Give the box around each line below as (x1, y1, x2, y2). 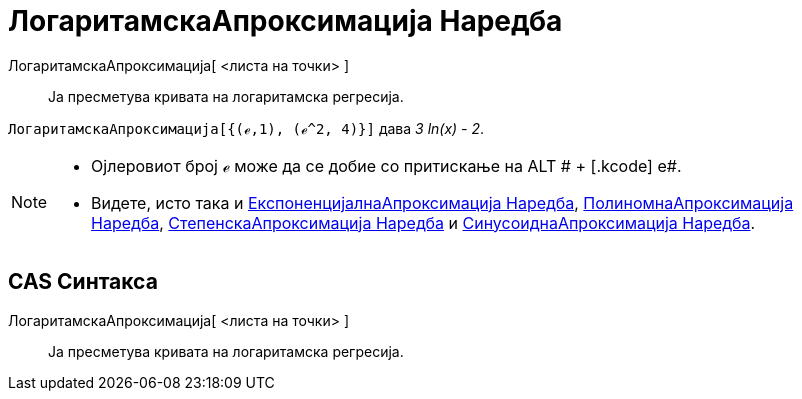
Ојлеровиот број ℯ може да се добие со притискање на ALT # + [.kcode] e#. (91, 155, 682, 176)
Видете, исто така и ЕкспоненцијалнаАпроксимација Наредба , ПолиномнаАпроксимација (91, 192, 794, 213)
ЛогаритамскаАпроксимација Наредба (8, 4, 563, 38)
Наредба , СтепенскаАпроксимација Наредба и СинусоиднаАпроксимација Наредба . (91, 212, 756, 233)
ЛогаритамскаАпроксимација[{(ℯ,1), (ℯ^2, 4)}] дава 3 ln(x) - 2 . (8, 119, 485, 137)
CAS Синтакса (8, 269, 158, 295)
